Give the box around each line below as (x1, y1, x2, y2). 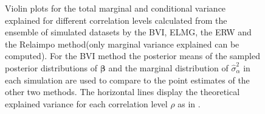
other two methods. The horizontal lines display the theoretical (5, 85, 240, 98)
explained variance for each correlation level (5, 97, 168, 110)
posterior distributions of (5, 61, 98, 74)
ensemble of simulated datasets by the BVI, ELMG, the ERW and (5, 26, 252, 38)
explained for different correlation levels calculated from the (5, 13, 227, 26)
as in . (177, 97, 201, 110)
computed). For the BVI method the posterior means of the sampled (5, 49, 260, 62)
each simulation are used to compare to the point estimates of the (5, 73, 250, 86)
